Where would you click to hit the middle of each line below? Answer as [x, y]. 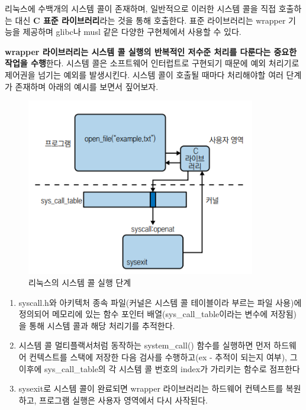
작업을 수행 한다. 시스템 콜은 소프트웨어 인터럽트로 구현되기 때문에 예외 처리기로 [152, 63]
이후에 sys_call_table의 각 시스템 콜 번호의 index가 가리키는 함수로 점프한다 [159, 368]
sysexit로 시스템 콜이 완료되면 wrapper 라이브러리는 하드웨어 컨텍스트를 [151, 388]
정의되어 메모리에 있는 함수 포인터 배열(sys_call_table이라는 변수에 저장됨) [157, 314]
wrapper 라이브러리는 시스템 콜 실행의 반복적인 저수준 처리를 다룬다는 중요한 [151, 51]
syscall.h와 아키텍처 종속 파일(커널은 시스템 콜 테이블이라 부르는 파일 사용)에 [160, 302]
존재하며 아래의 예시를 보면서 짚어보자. [87, 86]
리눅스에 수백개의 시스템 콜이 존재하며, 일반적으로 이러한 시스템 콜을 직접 [141, 8]
